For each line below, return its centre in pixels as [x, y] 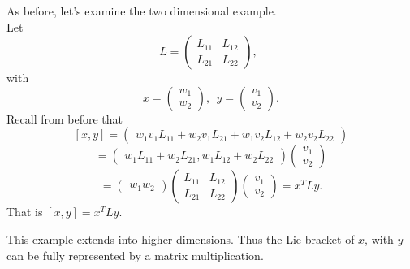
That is [25, 212]
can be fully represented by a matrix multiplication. [135, 255]
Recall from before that [65, 118]
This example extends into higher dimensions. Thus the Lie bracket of [181, 239]
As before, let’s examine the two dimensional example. [142, 11]
